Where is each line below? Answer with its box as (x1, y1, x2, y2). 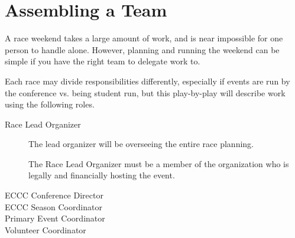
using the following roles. (5, 98, 95, 110)
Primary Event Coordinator (5, 212, 105, 224)
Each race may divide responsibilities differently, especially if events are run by (5, 74, 290, 87)
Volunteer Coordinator (5, 223, 86, 236)
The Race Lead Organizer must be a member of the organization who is (28, 157, 289, 169)
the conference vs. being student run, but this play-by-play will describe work (5, 86, 286, 99)
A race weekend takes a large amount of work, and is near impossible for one (5, 32, 283, 44)
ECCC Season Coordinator (5, 200, 102, 213)
